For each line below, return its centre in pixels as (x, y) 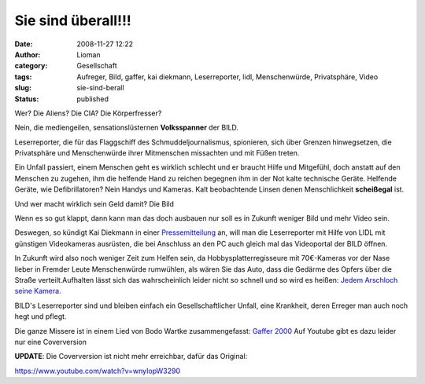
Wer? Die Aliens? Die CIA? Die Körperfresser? (88, 113)
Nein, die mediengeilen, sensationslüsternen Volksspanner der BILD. (127, 128)
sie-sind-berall (101, 88)
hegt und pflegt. (41, 316)
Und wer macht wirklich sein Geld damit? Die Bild (94, 203)
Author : (28, 54)
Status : (27, 99)
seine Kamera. (38, 291)
